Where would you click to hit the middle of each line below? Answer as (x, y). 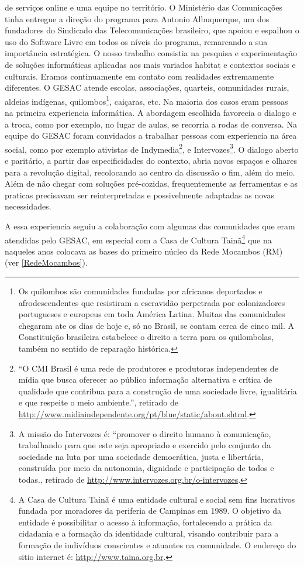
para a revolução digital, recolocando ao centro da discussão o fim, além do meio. (150, 172)
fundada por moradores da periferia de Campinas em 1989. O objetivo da (150, 511)
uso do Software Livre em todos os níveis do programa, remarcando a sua (136, 41)
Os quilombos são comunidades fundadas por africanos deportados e (140, 291)
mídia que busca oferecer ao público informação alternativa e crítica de (145, 379)
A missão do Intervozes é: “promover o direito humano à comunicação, (145, 433)
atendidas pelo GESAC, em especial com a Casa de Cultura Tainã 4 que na (138, 239)
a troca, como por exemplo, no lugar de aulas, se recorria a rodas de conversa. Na (151, 124)
